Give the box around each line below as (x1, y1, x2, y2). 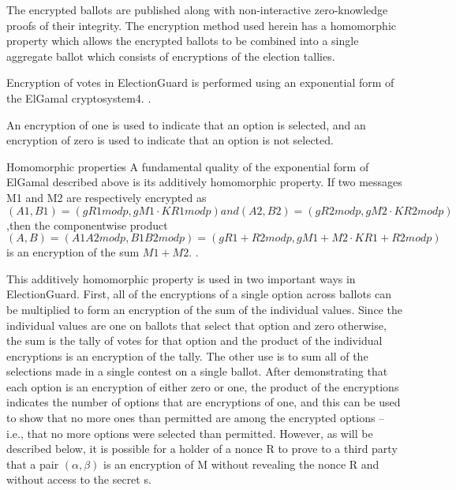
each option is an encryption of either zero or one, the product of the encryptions (6, 378, 399, 395)
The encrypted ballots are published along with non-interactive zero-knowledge (6, 2, 388, 17)
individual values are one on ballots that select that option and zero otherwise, (6, 316, 387, 333)
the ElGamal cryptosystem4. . (6, 89, 151, 106)
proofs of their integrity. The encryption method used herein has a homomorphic (6, 17, 397, 33)
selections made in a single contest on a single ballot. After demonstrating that (6, 363, 388, 380)
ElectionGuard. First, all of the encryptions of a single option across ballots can (6, 286, 392, 302)
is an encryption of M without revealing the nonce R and (103, 455, 379, 472)
